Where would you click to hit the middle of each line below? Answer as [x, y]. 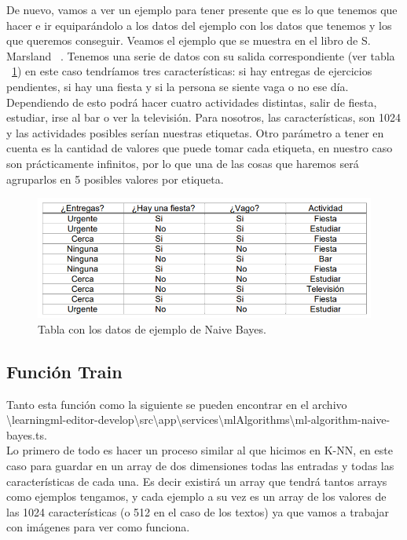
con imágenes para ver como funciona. [98, 527]
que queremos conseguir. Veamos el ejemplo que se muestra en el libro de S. [189, 40]
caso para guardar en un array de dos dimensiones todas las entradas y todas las [200, 466]
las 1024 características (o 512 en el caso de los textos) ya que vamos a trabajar [198, 511]
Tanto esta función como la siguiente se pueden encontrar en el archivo [177, 404]
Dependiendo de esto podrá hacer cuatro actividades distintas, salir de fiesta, [192, 102]
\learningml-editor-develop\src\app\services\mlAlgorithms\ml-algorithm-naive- [198, 420]
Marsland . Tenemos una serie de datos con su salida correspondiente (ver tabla [201, 55]
